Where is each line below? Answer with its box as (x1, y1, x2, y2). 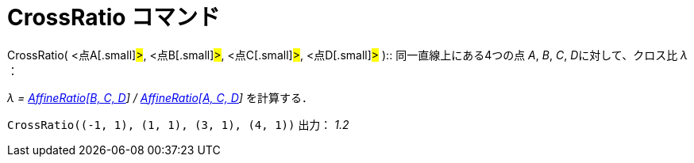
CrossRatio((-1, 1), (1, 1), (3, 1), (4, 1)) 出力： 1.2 (7, 117, 349, 131)
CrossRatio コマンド (7, 4, 221, 31)
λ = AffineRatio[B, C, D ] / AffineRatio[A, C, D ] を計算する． (7, 90, 313, 104)
